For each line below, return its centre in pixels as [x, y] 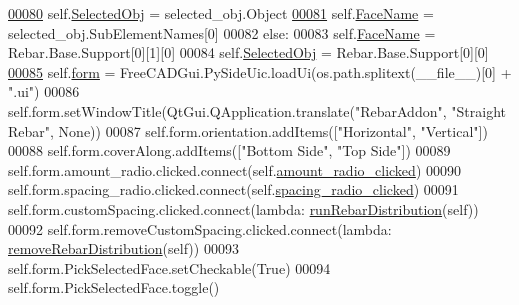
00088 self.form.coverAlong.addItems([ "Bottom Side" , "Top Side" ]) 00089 [229, 150]
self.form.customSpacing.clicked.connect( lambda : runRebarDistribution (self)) [243, 208]
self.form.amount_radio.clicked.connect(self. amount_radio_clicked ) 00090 [234, 169]
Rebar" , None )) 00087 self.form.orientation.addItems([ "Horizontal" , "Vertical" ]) [248, 130]
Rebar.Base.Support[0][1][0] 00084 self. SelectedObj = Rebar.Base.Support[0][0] [248, 52]
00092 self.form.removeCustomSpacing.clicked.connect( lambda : [200, 228]
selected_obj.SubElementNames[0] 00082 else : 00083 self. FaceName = [222, 32]
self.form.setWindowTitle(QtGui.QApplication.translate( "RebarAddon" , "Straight [257, 110]
